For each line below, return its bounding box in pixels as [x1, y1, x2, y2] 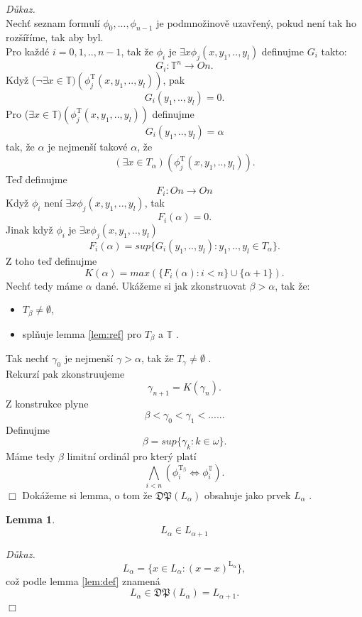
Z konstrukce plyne [6, 396, 89, 411]
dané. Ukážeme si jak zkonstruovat [95, 278, 246, 293]
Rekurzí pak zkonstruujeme [6, 366, 125, 381]
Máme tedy [6, 449, 55, 464]
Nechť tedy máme [6, 278, 83, 293]
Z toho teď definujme [6, 253, 97, 268]
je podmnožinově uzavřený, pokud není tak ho [156, 15, 356, 30]
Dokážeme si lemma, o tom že [22, 487, 153, 502]
